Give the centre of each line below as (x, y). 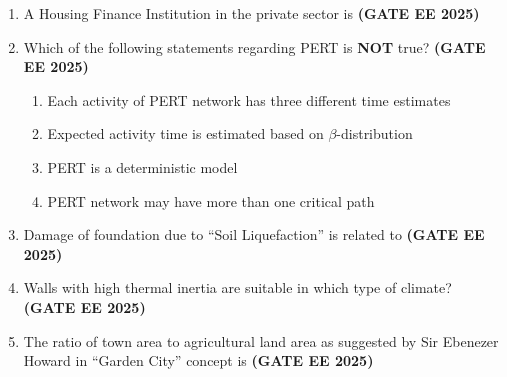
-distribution (374, 133)
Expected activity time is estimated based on (185, 133)
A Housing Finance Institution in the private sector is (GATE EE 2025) (251, 13)
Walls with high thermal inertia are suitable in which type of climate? (237, 287)
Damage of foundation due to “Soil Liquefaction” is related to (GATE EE (254, 234)
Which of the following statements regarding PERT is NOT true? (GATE (254, 46)
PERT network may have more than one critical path (211, 200)
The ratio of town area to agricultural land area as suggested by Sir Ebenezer (261, 340)
